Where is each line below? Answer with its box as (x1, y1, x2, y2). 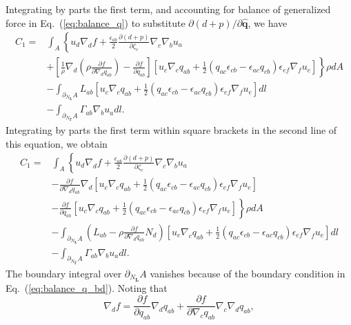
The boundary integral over (6, 266, 122, 280)
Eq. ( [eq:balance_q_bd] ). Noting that (6, 280, 168, 295)
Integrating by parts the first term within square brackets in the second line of (6, 123, 337, 137)
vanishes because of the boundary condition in (150, 266, 345, 280)
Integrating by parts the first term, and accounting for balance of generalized (6, 2, 331, 16)
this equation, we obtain (6, 136, 108, 150)
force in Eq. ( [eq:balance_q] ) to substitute (6, 15, 185, 30)
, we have (248, 15, 288, 30)
